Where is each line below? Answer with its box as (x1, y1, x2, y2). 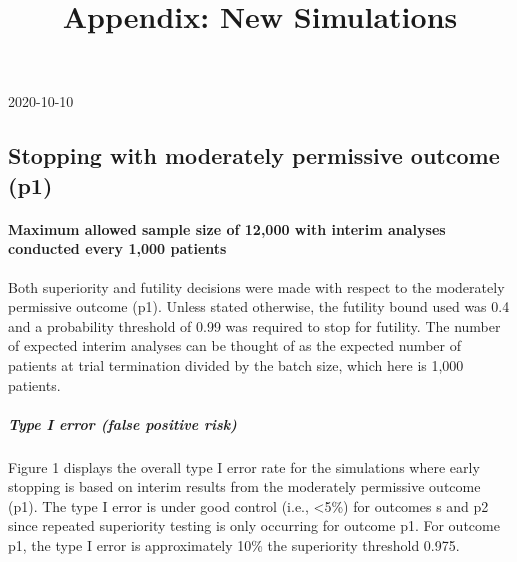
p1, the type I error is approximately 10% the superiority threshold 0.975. (8, 535, 460, 556)
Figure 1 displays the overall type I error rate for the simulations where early (8, 456, 480, 477)
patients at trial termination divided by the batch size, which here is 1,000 (8, 354, 464, 375)
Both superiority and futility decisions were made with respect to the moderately (8, 276, 505, 297)
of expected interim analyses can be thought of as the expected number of (8, 335, 461, 356)
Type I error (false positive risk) (8, 413, 237, 434)
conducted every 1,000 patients (8, 238, 227, 259)
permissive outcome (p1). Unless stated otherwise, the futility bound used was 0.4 (8, 296, 510, 317)
